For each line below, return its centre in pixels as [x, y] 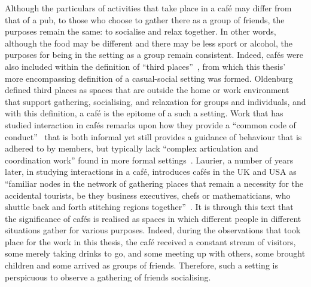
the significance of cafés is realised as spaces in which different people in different [153, 218]
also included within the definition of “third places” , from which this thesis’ [145, 66]
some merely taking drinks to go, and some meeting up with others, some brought [155, 253]
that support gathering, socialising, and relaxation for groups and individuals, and [155, 101]
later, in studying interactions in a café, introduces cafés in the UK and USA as [151, 172]
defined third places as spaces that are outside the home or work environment [147, 90]
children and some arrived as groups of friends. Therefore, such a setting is [141, 265]
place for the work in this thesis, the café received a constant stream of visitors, [150, 241]
